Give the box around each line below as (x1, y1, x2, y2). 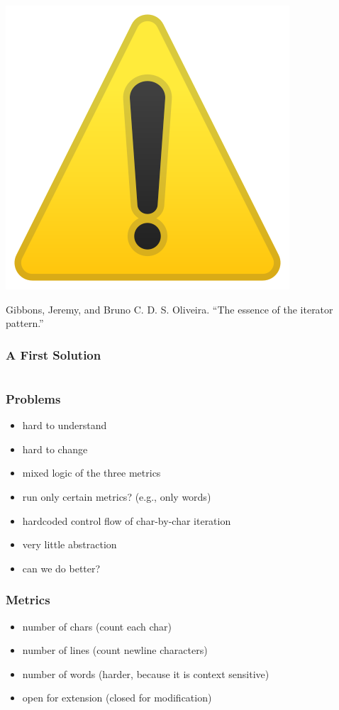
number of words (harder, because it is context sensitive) (22, 666, 269, 681)
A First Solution (6, 345, 101, 363)
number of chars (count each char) (22, 619, 172, 633)
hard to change (22, 441, 88, 456)
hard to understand (22, 418, 107, 433)
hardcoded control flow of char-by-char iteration (22, 513, 231, 528)
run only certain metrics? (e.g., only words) (22, 489, 211, 504)
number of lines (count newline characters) (22, 643, 208, 658)
